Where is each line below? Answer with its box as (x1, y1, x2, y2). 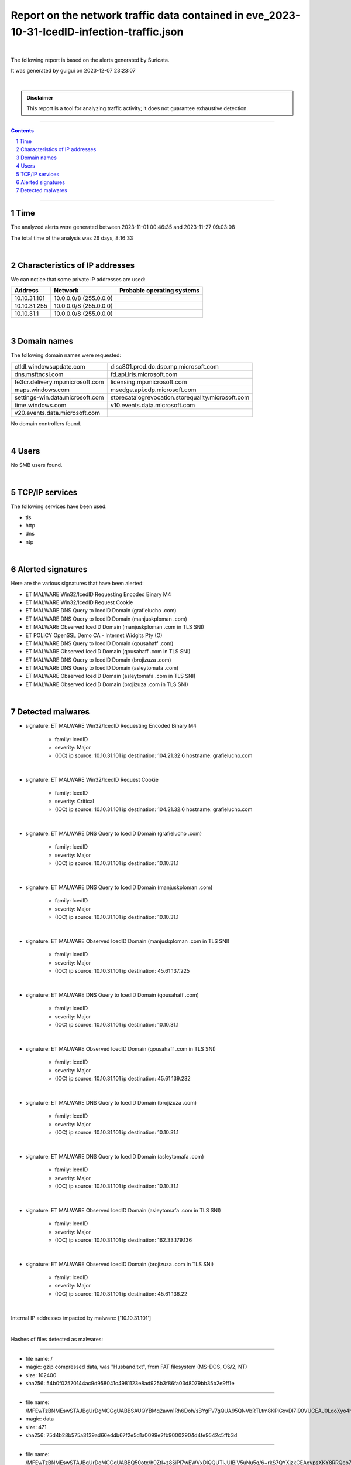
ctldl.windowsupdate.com (14, 362, 86, 370)
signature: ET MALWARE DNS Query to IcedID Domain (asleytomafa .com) (25, 1153, 204, 1160)
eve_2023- (246, 9, 301, 22)
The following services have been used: (11, 503, 108, 510)
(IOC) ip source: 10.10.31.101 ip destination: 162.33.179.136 (54, 1236, 192, 1243)
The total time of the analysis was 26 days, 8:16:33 (11, 234, 133, 241)
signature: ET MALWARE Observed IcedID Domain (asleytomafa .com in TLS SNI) (25, 1207, 222, 1214)
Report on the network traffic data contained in (11, 9, 244, 22)
